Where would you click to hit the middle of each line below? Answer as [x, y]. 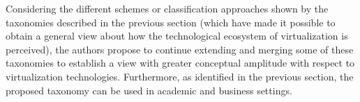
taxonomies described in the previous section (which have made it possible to [171, 22]
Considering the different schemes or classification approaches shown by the [167, 8]
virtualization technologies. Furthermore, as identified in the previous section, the [180, 76]
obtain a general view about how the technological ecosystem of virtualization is [177, 36]
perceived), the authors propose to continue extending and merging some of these [180, 49]
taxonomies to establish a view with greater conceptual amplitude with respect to [180, 63]
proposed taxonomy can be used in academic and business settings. [149, 90]
